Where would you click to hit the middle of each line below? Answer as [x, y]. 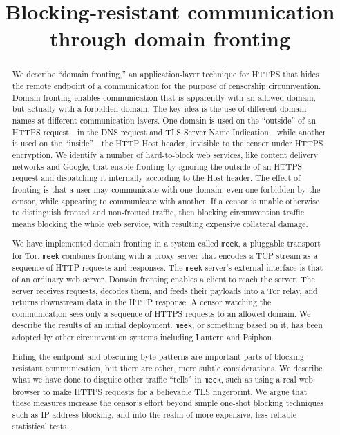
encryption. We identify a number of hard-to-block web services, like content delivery [165, 154]
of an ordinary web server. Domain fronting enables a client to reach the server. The [163, 279]
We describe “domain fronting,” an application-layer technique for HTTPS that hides [166, 74]
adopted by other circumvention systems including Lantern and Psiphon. [143, 337]
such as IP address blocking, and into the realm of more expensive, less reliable [154, 414]
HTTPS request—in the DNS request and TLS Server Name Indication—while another [169, 132]
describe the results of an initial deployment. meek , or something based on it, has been [167, 325]
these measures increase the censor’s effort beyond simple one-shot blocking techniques [168, 403]
